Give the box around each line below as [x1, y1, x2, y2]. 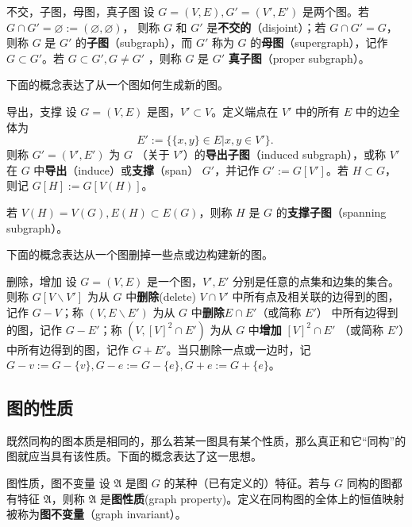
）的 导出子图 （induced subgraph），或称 [183, 146, 387, 163]
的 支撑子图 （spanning [275, 203, 387, 220]
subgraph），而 [120, 34, 193, 51]
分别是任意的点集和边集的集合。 [233, 272, 400, 289]
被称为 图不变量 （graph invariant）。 [6, 506, 187, 522]
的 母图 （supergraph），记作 [250, 34, 388, 51]
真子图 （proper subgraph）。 [228, 49, 370, 66]
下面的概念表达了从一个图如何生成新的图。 [6, 76, 229, 93]
